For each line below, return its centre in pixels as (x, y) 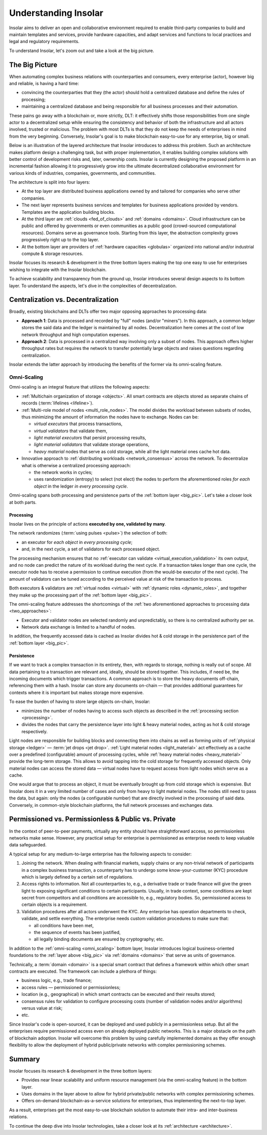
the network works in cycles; (63, 472)
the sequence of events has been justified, (77, 933)
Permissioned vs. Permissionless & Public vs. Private (92, 819)
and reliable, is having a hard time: (44, 84)
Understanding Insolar (56, 13)
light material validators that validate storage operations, (91, 444)
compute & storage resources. (52, 253)
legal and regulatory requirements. (44, 42)
